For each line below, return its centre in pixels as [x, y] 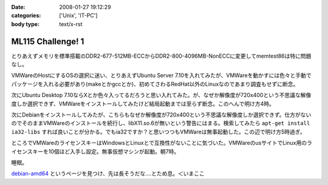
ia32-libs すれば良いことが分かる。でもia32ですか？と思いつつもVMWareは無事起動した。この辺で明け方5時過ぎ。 [159, 132]
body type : [25, 24]
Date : [18, 7]
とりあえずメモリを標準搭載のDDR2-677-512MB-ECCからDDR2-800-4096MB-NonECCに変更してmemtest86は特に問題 [161, 56]
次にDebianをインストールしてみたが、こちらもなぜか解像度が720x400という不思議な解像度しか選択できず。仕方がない [161, 115]
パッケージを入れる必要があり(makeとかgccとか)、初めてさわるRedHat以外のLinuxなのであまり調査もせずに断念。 [155, 84]
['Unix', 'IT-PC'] [78, 16]
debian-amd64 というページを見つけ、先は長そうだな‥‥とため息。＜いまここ [108, 173]
